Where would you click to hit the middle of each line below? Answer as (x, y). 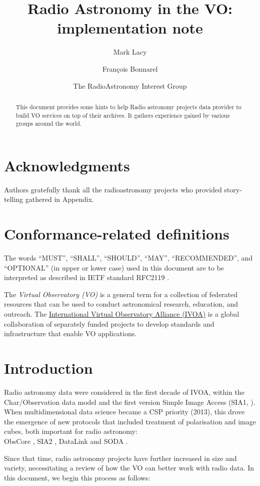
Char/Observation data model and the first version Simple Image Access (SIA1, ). (130, 402)
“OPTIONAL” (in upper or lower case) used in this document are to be (114, 267)
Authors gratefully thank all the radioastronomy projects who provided (113, 189)
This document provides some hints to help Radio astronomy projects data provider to (128, 106)
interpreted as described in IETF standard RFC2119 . (87, 277)
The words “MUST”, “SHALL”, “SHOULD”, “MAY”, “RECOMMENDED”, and (128, 258)
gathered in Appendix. (60, 199)
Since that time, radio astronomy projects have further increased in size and (120, 458)
